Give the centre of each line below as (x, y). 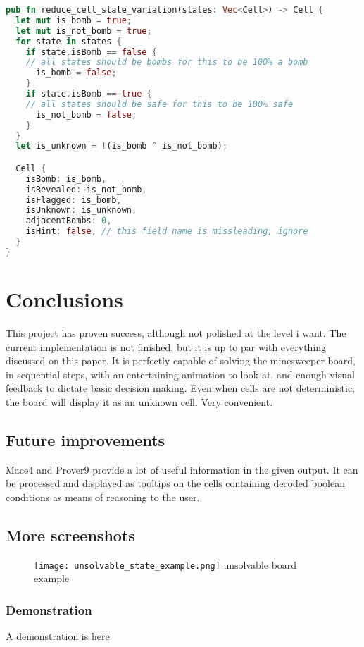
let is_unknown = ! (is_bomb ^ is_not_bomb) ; (122, 146)
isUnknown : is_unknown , (81, 210)
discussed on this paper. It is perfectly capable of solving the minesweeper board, (181, 361)
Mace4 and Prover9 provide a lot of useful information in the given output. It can (182, 469)
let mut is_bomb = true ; (74, 20)
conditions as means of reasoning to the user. (103, 497)
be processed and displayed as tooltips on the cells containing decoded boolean (175, 483)
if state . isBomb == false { (91, 52)
